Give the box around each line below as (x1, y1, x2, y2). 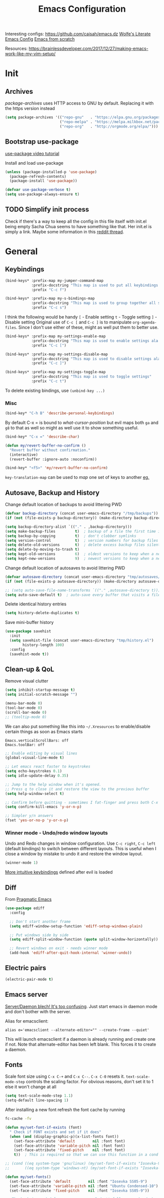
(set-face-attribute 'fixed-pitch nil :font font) (14, 1148, 125, 1153)
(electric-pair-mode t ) (5, 977, 54, 982)
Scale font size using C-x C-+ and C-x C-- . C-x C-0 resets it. (5, 1073, 125, 1079)
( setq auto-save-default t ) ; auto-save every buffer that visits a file (5, 592, 161, 597)
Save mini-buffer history (5, 620, 54, 625)
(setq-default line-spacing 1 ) (5, 1098, 69, 1103)
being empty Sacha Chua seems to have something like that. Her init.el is (5, 223, 152, 229)
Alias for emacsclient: (5, 1018, 49, 1024)
